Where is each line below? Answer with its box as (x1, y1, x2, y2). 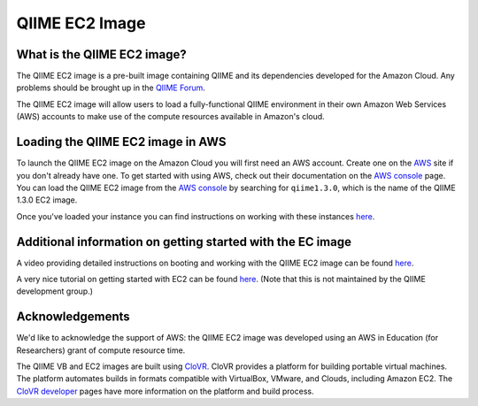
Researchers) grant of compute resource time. (16, 345, 186, 356)
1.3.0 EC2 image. (16, 195, 78, 205)
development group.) (16, 286, 93, 296)
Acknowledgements (16, 310, 130, 325)
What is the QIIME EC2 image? (16, 47, 187, 62)
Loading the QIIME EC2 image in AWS (16, 134, 227, 149)
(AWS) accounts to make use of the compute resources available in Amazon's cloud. (16, 111, 325, 122)
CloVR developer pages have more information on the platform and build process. (16, 386, 314, 396)
